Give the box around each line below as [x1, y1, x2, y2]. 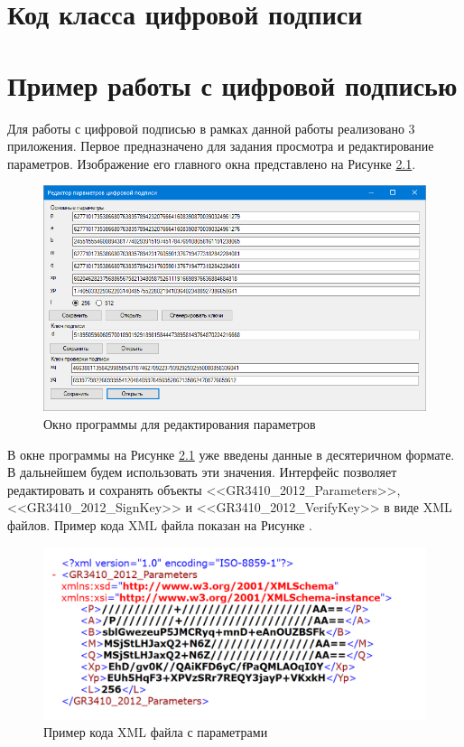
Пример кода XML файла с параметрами [43, 723, 268, 742]
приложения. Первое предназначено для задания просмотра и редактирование [7, 136, 434, 155]
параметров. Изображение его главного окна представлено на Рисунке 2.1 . [7, 154, 416, 173]
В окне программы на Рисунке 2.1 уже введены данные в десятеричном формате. [7, 444, 455, 463]
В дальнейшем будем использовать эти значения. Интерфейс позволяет [7, 462, 397, 481]
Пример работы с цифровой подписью [7, 66, 458, 103]
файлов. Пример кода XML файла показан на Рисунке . [7, 515, 312, 534]
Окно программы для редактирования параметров [43, 414, 316, 433]
